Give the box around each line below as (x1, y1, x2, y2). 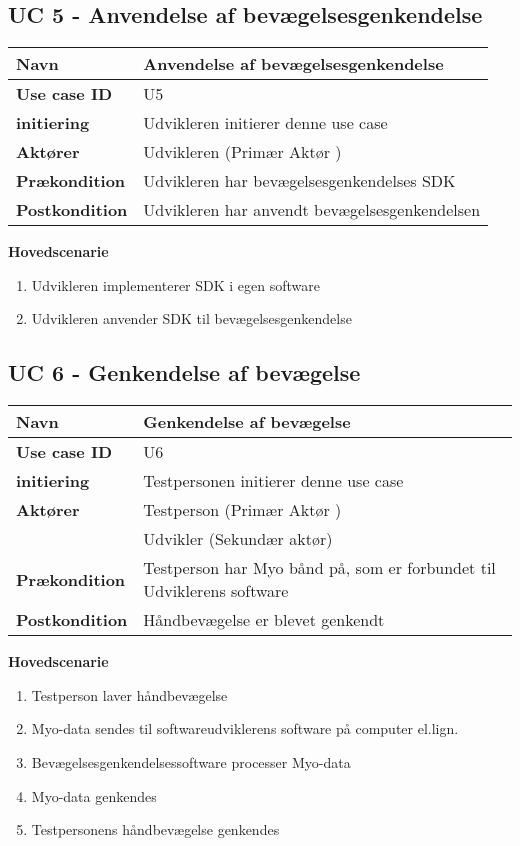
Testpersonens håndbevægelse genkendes (31, 819, 280, 840)
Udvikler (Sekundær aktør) (143, 527, 333, 551)
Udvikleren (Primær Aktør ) (143, 140, 342, 164)
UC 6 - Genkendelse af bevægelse (8, 357, 361, 388)
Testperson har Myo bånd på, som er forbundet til (143, 556, 496, 580)
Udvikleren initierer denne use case (143, 111, 388, 135)
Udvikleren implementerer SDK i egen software (31, 274, 320, 295)
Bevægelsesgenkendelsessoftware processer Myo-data (31, 751, 351, 772)
